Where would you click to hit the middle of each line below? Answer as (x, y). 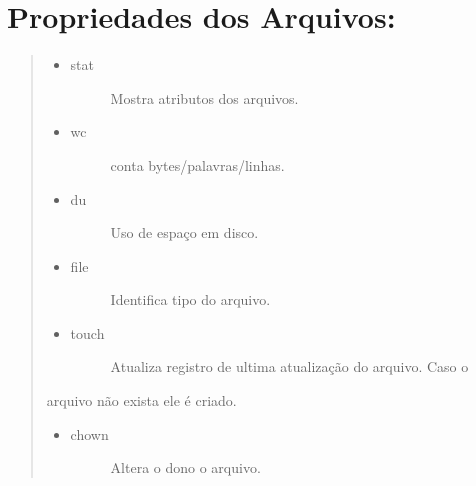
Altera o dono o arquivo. (185, 467)
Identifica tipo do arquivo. (190, 299)
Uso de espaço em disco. (184, 232)
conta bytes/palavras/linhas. (197, 164)
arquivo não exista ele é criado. (141, 400)
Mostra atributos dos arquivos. (204, 97)
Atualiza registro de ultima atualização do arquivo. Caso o (289, 366)
